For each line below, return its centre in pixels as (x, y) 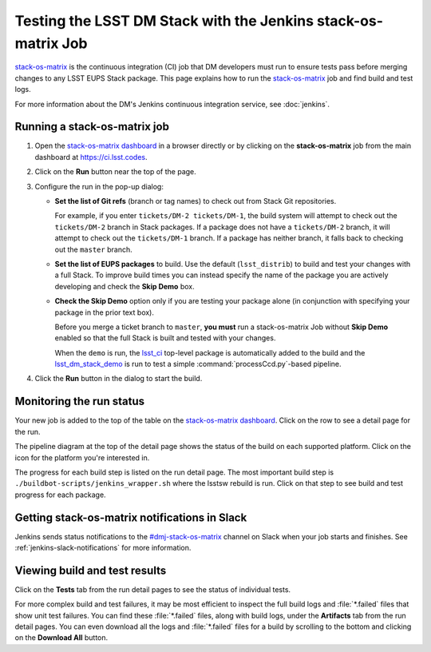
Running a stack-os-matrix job (92, 127)
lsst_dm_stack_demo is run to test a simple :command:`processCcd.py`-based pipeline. (198, 364)
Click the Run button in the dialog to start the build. (119, 379)
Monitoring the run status (80, 402)
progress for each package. (61, 495)
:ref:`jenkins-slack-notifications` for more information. (103, 548)
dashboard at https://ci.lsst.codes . (91, 157)
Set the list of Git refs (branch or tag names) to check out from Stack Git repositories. (196, 201)
